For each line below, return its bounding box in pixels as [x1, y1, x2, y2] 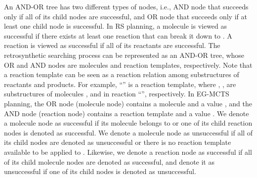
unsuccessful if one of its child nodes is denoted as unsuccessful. [4, 166, 196, 177]
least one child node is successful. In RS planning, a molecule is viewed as [4, 21, 227, 31]
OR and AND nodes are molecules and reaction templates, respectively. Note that [4, 59, 253, 70]
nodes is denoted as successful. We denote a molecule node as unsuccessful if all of [4, 127, 253, 137]
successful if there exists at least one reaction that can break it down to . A [4, 30, 232, 41]
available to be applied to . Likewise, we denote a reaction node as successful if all [4, 146, 252, 157]
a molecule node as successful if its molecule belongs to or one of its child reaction [4, 118, 253, 128]
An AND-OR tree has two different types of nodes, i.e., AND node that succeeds [4, 1, 249, 11]
